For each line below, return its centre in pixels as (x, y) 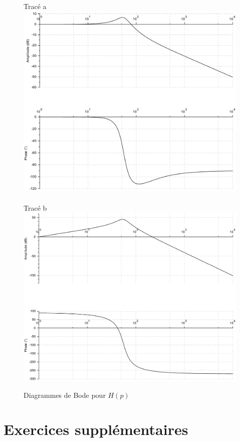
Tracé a (35, 6)
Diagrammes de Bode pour (65, 395)
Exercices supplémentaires (96, 429)
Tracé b (35, 207)
